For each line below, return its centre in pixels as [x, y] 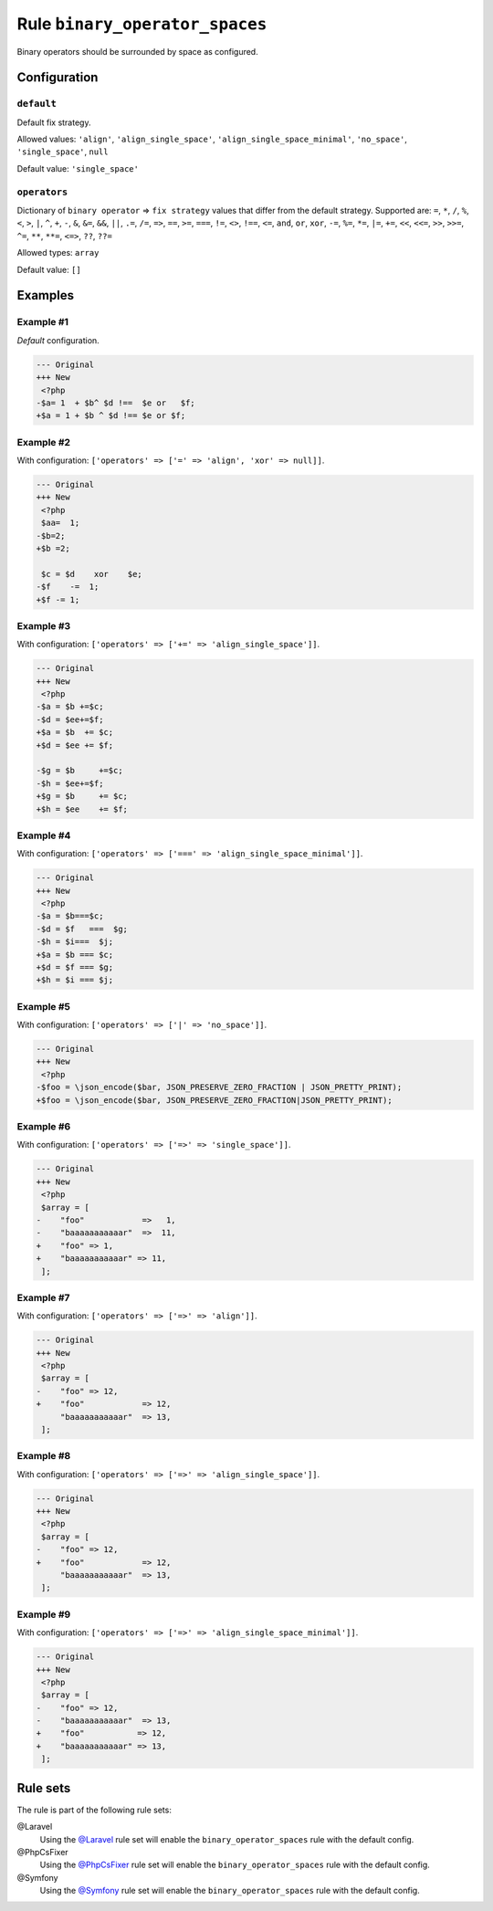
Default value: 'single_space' [78, 168]
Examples [46, 295]
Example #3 [44, 625]
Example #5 [43, 1006]
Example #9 [44, 1614]
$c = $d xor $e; [92, 574]
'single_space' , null [63, 152]
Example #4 [44, 835]
